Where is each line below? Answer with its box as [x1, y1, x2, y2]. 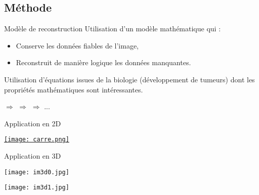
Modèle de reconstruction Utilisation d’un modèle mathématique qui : [4, 23, 221, 34]
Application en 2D [4, 118, 61, 128]
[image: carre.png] [4, 136, 69, 143]
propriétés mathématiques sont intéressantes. [4, 84, 143, 94]
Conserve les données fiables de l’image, [16, 40, 139, 51]
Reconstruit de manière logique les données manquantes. [16, 57, 191, 68]
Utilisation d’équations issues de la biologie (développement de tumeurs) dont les [4, 74, 255, 84]
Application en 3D [4, 151, 61, 161]
